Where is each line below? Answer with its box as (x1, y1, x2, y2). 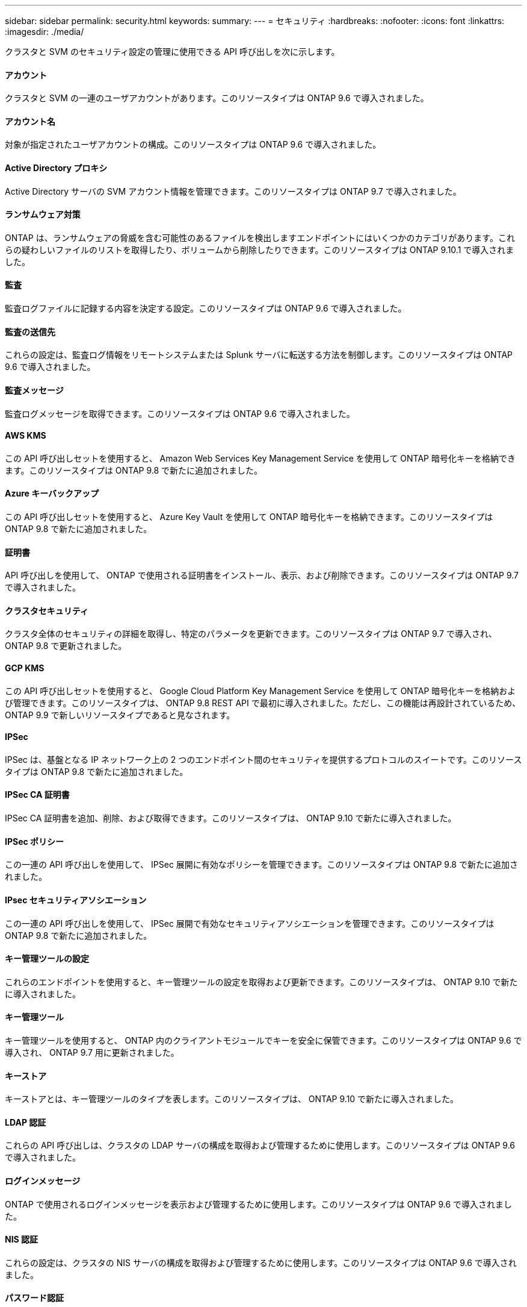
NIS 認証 (5, 1234, 39, 1245)
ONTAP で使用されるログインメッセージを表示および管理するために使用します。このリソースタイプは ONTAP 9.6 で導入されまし (5, 1199, 513, 1209)
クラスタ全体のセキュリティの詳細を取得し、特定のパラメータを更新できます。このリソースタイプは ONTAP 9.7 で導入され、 (5, 628, 498, 639)
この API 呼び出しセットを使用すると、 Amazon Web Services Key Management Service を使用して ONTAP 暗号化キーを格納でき (5, 453, 516, 463)
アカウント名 (5, 116, 55, 127)
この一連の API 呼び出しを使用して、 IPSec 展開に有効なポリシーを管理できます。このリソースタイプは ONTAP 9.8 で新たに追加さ (5, 859, 518, 870)
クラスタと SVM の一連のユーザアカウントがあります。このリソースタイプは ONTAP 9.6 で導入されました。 (5, 93, 429, 104)
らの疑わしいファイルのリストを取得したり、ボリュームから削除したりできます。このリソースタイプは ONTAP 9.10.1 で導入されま (5, 244, 514, 255)
